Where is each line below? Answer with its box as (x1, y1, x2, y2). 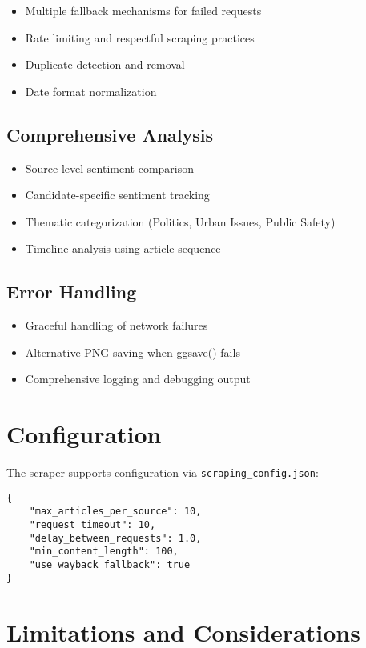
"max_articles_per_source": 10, (29, 506, 202, 518)
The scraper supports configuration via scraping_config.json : (6, 464, 319, 481)
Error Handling (6, 279, 137, 304)
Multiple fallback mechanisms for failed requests (25, 2, 262, 18)
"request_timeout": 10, (29, 519, 156, 531)
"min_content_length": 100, (29, 546, 179, 558)
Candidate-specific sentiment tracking (25, 186, 210, 203)
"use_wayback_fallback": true (29, 559, 191, 570)
